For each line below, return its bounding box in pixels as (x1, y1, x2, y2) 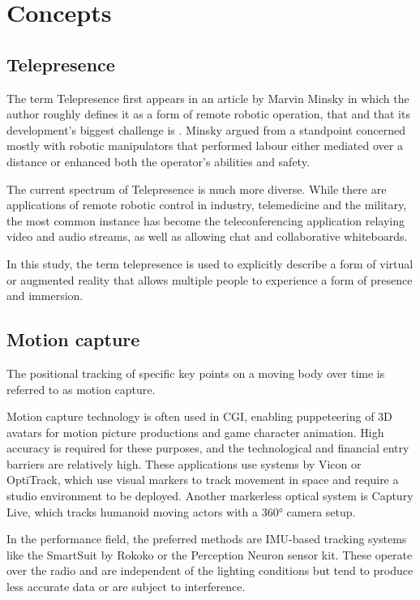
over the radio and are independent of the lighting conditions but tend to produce (6, 562, 414, 579)
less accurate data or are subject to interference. (6, 578, 246, 595)
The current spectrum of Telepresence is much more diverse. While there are (6, 180, 387, 197)
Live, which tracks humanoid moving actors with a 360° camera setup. (6, 503, 356, 520)
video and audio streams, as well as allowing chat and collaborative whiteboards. (6, 228, 408, 245)
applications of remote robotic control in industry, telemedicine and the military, (6, 196, 407, 213)
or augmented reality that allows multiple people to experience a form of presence (6, 271, 413, 288)
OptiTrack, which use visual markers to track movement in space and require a (6, 471, 399, 488)
